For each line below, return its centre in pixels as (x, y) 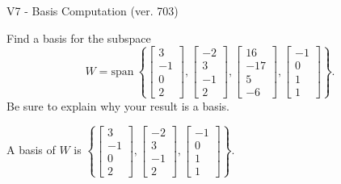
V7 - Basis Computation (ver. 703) (93, 10)
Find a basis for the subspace (79, 38)
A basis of (31, 150)
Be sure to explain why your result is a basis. (118, 105)
